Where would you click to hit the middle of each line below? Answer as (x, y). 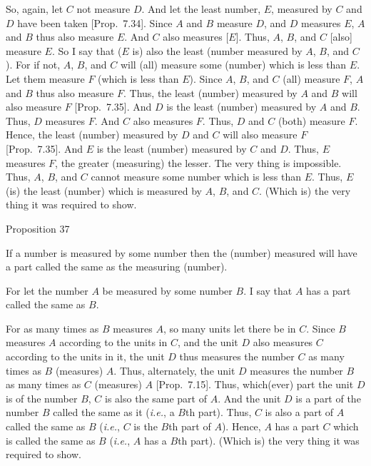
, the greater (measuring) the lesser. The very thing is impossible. (198, 162)
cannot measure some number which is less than (196, 177)
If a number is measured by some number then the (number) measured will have (182, 252)
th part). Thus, (218, 412)
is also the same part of (156, 398)
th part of (190, 426)
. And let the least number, (201, 9)
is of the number (42, 398)
